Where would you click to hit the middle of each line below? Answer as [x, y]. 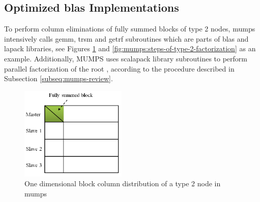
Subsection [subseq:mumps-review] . [59, 78]
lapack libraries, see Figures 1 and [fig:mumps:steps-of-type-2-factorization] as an [130, 48]
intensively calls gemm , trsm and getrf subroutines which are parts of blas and [126, 38]
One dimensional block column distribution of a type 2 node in [123, 183]
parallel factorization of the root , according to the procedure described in [119, 68]
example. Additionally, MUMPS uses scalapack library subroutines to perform [126, 58]
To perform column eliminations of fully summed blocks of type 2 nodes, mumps [130, 29]
